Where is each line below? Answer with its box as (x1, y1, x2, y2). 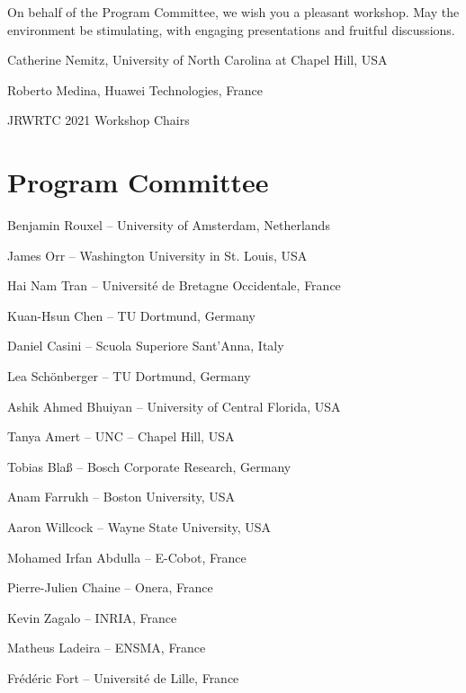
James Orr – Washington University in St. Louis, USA (7, 245, 308, 264)
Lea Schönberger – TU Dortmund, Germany (7, 367, 251, 386)
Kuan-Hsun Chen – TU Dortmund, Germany (7, 306, 255, 324)
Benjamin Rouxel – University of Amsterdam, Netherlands (7, 216, 330, 235)
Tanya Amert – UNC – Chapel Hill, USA (7, 427, 235, 446)
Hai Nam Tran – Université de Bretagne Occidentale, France (7, 276, 341, 295)
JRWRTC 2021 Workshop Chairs (7, 111, 190, 129)
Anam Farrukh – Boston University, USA (7, 487, 236, 506)
